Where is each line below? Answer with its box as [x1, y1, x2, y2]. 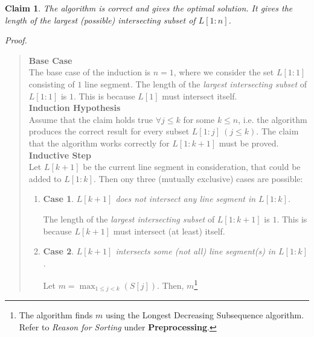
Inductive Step [28, 148, 91, 161]
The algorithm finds [19, 309, 93, 321]
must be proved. [219, 136, 279, 149]
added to [28, 172, 62, 184]
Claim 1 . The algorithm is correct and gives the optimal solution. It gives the [5, 2, 293, 14]
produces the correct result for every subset [28, 125, 190, 137]
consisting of [28, 77, 75, 90]
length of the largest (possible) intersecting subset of [5, 13, 196, 26]
